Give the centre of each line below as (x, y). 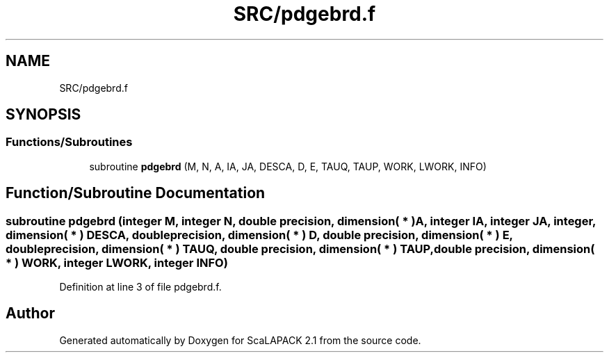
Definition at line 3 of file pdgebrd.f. (140, 287)
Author (30, 314)
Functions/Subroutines (69, 142)
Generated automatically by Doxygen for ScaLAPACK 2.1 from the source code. (240, 340)
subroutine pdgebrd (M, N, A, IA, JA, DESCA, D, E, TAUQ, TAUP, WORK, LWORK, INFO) (288, 166)
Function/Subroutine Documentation (136, 193)
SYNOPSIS (43, 115)
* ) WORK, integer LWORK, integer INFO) (117, 262)
